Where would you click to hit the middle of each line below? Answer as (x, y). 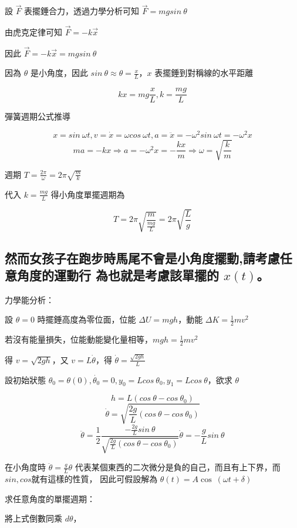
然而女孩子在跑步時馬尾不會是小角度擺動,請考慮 (142, 258)
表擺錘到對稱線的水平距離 (204, 73)
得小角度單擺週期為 (88, 194)
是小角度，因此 (59, 73)
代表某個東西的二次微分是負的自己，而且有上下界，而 (178, 467)
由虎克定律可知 (33, 32)
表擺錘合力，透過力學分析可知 (82, 11)
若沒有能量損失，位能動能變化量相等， (79, 339)
